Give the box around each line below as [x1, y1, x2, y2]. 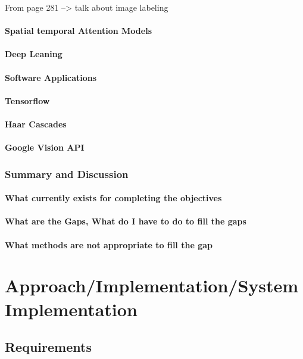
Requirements [5, 338, 92, 356]
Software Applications [5, 71, 97, 83]
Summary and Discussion [5, 166, 129, 181]
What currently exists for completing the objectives [5, 192, 222, 204]
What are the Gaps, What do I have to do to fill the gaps [5, 215, 246, 227]
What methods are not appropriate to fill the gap [5, 238, 213, 251]
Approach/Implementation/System [5, 273, 299, 298]
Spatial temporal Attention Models [5, 24, 152, 37]
